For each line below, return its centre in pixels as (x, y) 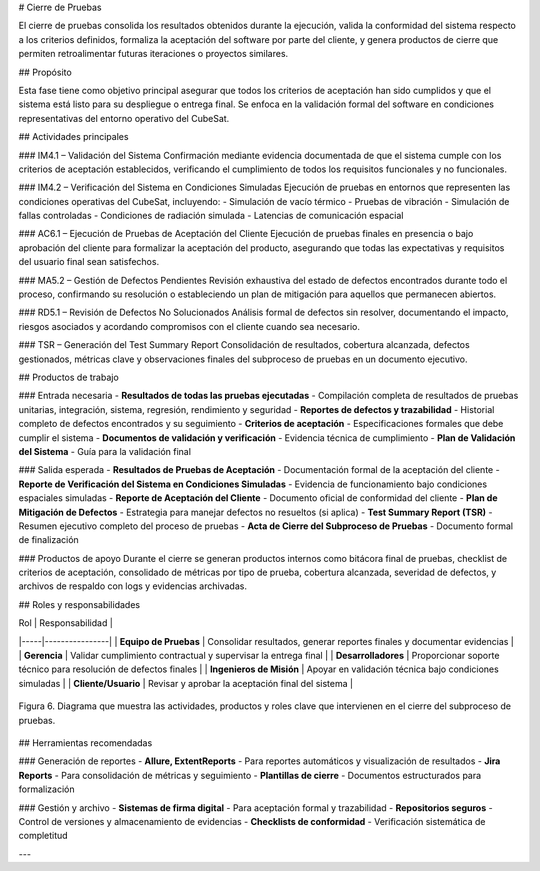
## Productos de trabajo (68, 377)
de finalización (48, 540)
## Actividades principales (73, 137)
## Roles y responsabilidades (79, 604)
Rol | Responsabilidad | (66, 623)
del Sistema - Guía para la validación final (105, 451)
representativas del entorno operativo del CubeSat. (124, 118)
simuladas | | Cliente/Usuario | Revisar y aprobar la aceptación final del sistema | (186, 683)
